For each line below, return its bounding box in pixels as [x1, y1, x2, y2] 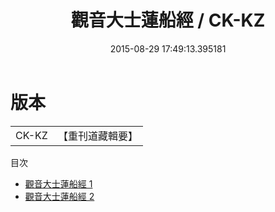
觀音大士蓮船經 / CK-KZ [70, 9, 266, 32]
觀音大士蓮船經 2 [24, 190, 95, 202]
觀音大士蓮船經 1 [24, 177, 93, 190]
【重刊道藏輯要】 [57, 129, 138, 143]
